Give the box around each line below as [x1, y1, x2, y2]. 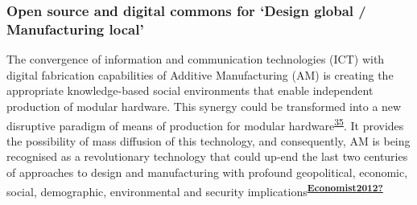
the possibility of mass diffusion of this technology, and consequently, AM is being [6, 132, 411, 149]
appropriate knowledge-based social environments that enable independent [6, 82, 374, 99]
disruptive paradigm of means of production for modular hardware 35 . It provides [6, 114, 404, 133]
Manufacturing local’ [6, 18, 144, 39]
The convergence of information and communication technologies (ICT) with [6, 51, 385, 68]
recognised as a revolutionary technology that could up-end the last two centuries [6, 148, 408, 165]
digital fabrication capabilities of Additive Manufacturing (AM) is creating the [6, 66, 394, 83]
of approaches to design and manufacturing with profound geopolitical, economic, [6, 163, 408, 180]
